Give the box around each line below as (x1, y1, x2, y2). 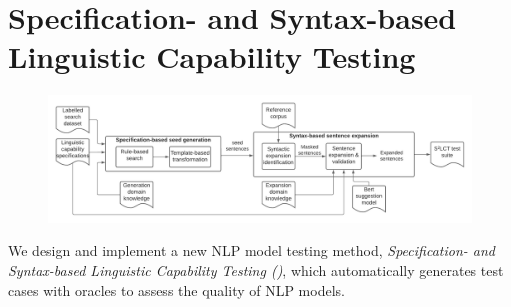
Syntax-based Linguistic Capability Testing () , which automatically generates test (8, 260, 504, 281)
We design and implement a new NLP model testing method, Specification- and (8, 240, 496, 261)
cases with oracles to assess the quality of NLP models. (8, 279, 345, 300)
